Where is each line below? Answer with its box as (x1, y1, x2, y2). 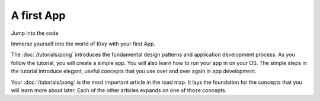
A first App (11, 9, 66, 22)
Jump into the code (11, 30, 59, 37)
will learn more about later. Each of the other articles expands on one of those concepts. (11, 86, 227, 94)
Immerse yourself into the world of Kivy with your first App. (11, 40, 156, 47)
